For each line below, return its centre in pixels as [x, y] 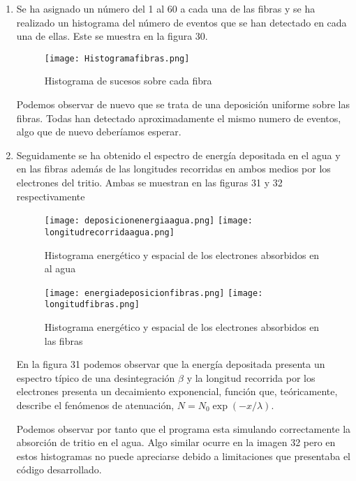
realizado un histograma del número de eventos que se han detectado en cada [181, 22]
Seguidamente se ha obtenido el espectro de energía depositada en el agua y [178, 155]
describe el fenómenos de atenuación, [95, 405]
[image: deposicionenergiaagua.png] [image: [148, 221]
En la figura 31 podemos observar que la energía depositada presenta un [171, 364]
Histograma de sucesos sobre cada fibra [128, 81]
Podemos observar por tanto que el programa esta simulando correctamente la [184, 428]
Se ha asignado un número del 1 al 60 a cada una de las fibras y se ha [166, 8]
